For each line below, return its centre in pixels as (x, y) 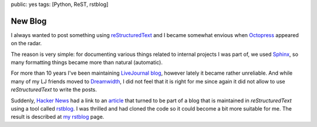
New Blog (29, 21)
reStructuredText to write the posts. (54, 90)
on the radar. (26, 44)
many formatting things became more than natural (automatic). (87, 62)
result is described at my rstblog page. (58, 117)
